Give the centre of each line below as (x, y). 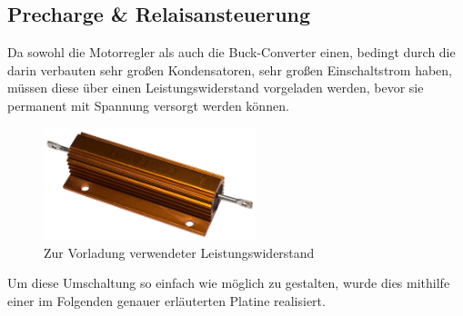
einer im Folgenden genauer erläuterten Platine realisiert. (166, 301)
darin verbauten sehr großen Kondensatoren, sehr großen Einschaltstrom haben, (230, 69)
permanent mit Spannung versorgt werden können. (148, 105)
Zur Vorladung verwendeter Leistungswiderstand (179, 252)
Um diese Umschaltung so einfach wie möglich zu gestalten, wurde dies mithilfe (229, 283)
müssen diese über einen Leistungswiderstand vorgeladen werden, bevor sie (216, 88)
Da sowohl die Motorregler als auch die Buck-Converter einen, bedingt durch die (231, 52)
